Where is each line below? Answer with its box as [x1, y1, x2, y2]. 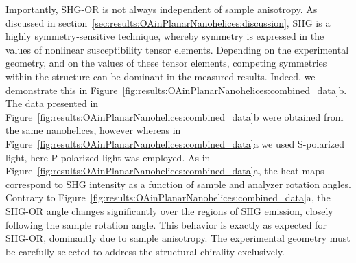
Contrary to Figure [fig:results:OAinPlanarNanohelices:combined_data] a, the [5, 190, 331, 205]
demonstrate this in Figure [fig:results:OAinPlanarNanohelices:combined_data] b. [5, 82, 347, 97]
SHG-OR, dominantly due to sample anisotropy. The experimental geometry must [5, 231, 351, 245]
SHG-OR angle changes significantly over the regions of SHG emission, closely [5, 203, 333, 218]
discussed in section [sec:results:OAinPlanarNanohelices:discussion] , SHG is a [5, 15, 331, 30]
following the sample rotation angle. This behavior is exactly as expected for [5, 217, 327, 231]
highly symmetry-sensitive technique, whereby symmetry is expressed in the [5, 29, 324, 43]
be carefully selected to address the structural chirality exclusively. [5, 244, 285, 258]
